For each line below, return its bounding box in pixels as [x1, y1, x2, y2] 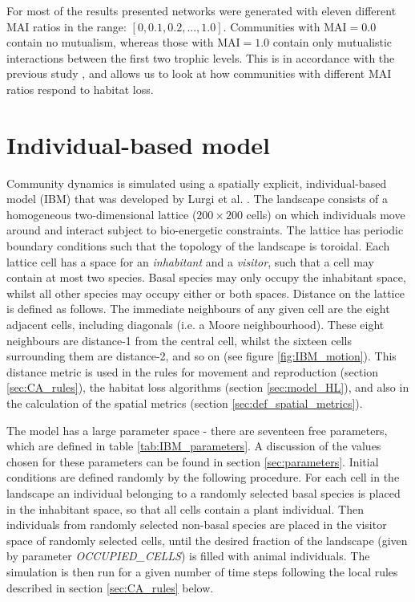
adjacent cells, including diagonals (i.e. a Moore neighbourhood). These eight [6, 316, 385, 333]
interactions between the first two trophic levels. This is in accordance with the [6, 49, 395, 66]
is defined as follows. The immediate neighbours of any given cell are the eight [6, 300, 390, 317]
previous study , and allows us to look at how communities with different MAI [6, 65, 392, 82]
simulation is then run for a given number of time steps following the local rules [6, 563, 398, 580]
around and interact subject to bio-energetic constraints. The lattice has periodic [6, 222, 404, 238]
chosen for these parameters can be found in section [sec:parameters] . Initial [6, 453, 379, 470]
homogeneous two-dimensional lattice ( [6, 205, 197, 222]
